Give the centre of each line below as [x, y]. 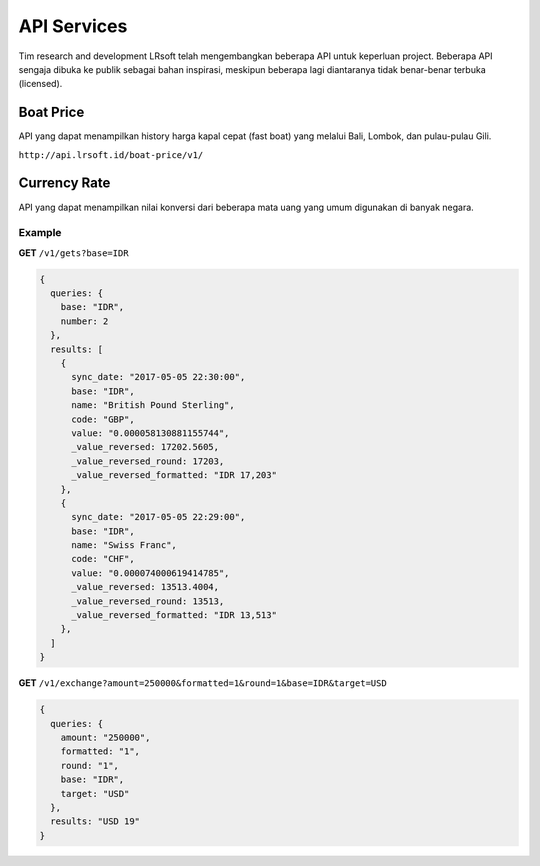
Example [40, 233]
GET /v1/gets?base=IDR [73, 252]
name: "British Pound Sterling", [153, 405]
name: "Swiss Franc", [124, 545]
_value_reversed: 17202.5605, [145, 447]
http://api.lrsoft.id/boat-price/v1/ [111, 154]
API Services [73, 26]
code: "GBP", [103, 419]
